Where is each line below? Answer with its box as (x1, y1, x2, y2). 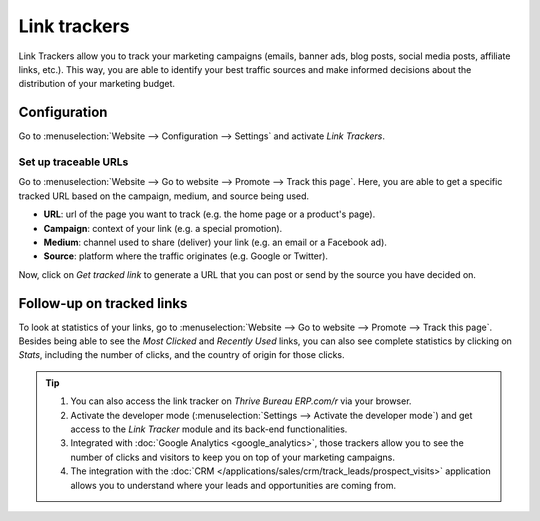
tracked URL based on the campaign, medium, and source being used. (18, 190, 310, 202)
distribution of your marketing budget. (18, 78, 175, 90)
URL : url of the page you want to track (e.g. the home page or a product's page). (43, 208, 376, 220)
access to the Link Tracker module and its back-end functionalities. (70, 423, 348, 435)
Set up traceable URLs (18, 155, 129, 169)
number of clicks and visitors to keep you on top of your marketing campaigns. (70, 451, 395, 463)
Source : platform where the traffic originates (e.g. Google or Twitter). (43, 250, 329, 262)
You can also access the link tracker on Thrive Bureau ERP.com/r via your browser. (70, 395, 412, 407)
